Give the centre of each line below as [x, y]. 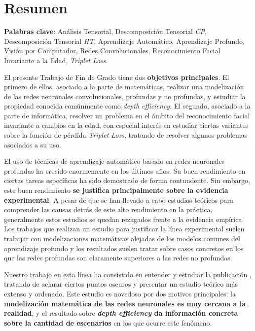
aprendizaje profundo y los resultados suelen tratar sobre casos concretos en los [124, 248]
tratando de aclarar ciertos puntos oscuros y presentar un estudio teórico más [121, 284]
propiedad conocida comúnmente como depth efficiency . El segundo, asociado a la [127, 106]
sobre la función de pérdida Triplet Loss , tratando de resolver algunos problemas [126, 135]
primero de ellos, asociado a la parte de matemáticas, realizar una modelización [124, 87]
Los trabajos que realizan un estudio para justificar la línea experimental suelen [124, 229]
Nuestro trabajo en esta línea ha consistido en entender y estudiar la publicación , [128, 274]
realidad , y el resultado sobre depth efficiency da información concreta [121, 313]
